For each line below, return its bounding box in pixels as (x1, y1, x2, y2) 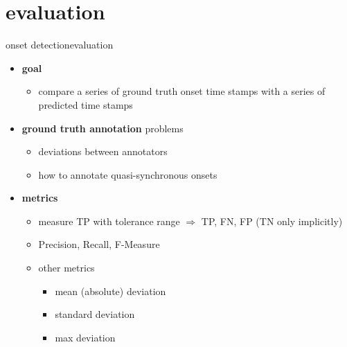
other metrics (38, 260, 95, 275)
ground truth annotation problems (21, 121, 184, 135)
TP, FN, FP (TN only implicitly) (201, 213, 343, 228)
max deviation (55, 330, 116, 344)
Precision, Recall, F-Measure (38, 237, 160, 251)
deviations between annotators (38, 144, 168, 159)
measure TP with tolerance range (38, 213, 180, 228)
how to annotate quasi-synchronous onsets (38, 167, 217, 181)
